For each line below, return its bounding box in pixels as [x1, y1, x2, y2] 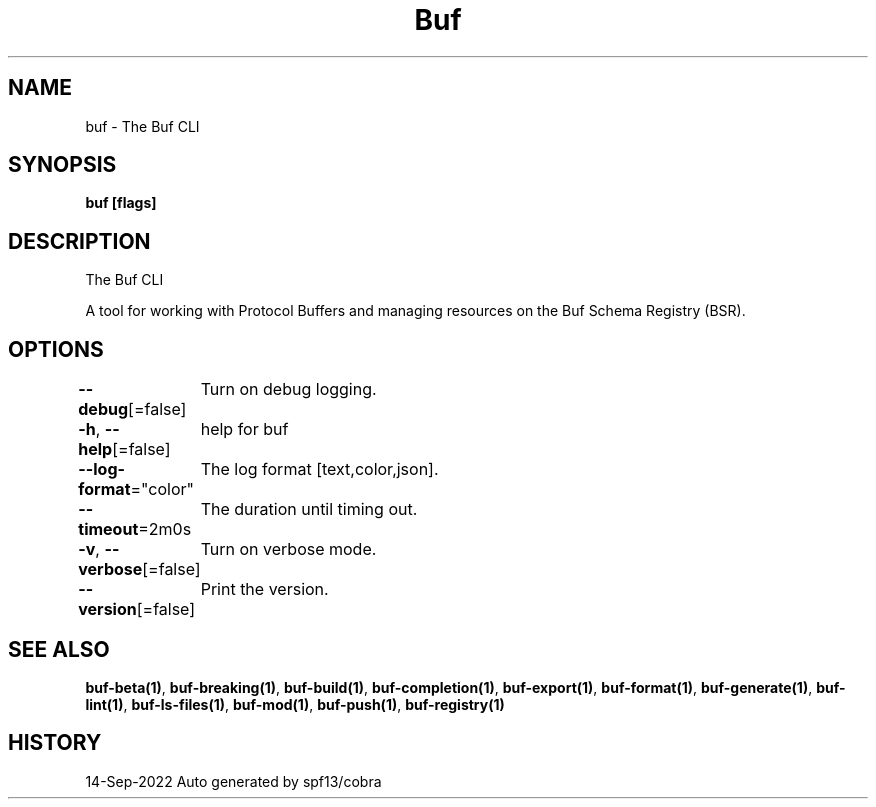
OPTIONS [8, 336, 104, 362]
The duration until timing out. [200, 499, 418, 520]
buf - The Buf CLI [85, 117, 200, 135]
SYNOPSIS [8, 152, 117, 178]
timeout [78, 519, 139, 540]
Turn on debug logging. [200, 379, 377, 400]
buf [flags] [85, 194, 157, 212]
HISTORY [8, 730, 102, 756]
